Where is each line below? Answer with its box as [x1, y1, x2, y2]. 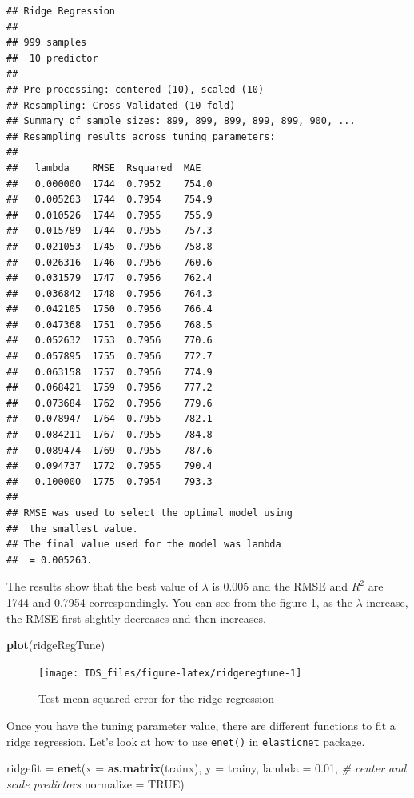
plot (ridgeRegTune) [6, 636, 105, 653]
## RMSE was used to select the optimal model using [6, 507, 293, 519]
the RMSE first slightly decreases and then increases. [6, 609, 266, 626]
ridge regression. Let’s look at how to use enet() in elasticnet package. [6, 732, 365, 749]
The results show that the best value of [6, 578, 198, 595]
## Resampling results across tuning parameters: [6, 130, 276, 142]
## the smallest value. [6, 523, 138, 535]
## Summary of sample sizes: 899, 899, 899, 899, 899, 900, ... [6, 115, 356, 127]
